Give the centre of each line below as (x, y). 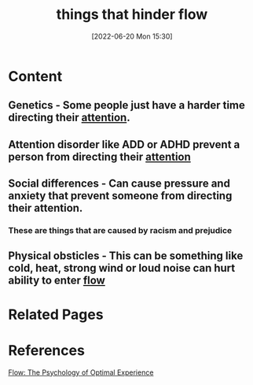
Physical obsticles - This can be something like (126, 256)
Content (35, 76)
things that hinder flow (132, 15)
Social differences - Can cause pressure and (119, 184)
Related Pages (56, 315)
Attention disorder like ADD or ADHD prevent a (124, 144)
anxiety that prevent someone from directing (120, 196)
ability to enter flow (57, 281)
